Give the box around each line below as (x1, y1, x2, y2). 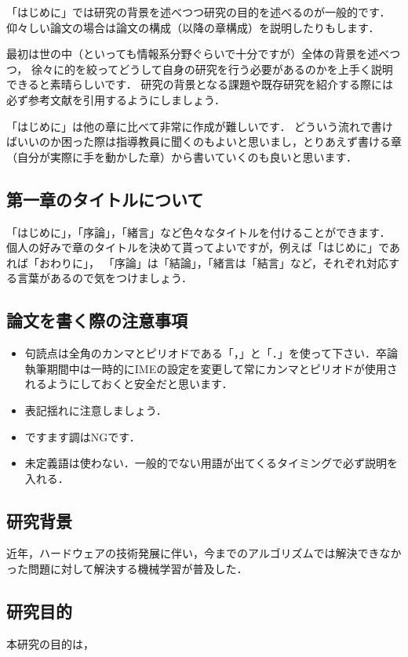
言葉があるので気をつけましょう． (16, 270, 192, 286)
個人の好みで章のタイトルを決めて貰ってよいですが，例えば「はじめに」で (6, 239, 389, 256)
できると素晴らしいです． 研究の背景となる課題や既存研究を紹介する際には (6, 76, 393, 93)
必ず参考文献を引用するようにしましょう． (6, 91, 225, 107)
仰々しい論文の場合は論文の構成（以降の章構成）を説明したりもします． (6, 19, 380, 35)
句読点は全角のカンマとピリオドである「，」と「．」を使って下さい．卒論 (24, 345, 398, 361)
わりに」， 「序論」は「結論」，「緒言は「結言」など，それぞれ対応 (49, 254, 388, 270)
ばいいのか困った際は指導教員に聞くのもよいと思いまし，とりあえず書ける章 (6, 133, 402, 150)
